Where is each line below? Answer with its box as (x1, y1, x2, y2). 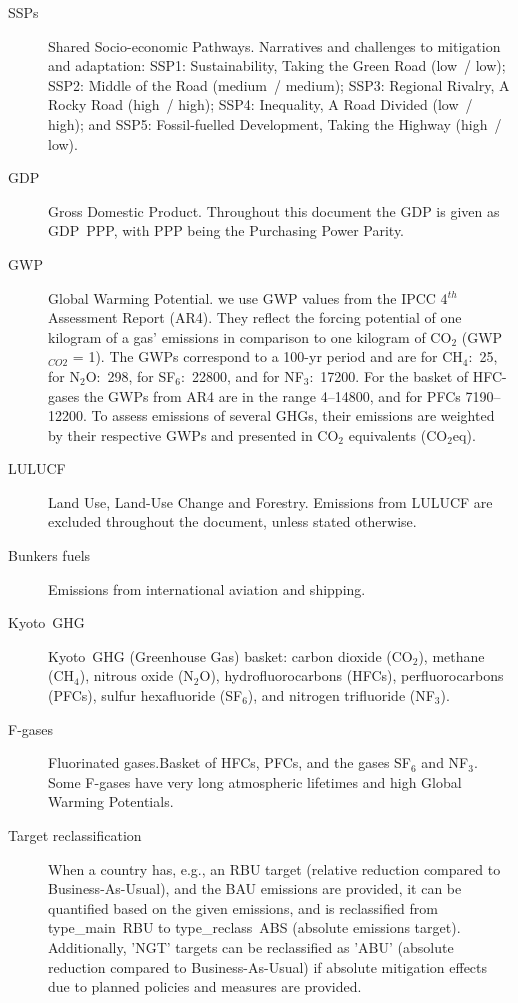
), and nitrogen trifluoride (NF (247, 685, 435, 706)
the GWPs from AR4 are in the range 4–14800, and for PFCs (83, 385, 461, 406)
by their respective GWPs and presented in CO (48, 424, 339, 445)
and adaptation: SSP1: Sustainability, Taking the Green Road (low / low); (48, 55, 506, 76)
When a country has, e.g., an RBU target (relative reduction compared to (48, 858, 501, 879)
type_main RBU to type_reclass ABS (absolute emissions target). (48, 917, 461, 938)
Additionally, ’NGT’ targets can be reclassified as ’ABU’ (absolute (48, 936, 454, 957)
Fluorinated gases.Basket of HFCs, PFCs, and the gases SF (48, 752, 411, 773)
